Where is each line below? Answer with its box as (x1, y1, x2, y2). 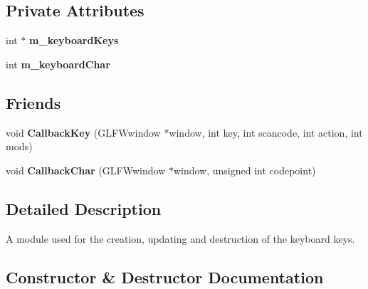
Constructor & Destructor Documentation (6, 266, 324, 288)
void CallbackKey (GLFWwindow (6, 125, 161, 140)
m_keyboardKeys (29, 33, 119, 48)
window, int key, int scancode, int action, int (169, 125, 363, 140)
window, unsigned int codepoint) (173, 162, 316, 177)
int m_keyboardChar (6, 56, 110, 71)
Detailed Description (6, 197, 162, 219)
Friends (6, 91, 61, 113)
